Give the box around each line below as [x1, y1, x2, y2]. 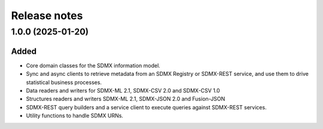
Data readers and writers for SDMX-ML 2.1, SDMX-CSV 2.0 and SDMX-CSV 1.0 [26, 87, 221, 94]
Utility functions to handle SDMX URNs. [26, 112, 124, 119]
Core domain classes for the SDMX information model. [26, 62, 161, 69]
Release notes [11, 9, 83, 22]
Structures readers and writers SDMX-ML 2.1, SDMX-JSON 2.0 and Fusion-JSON [26, 96, 226, 103]
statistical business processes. [26, 78, 102, 86]
